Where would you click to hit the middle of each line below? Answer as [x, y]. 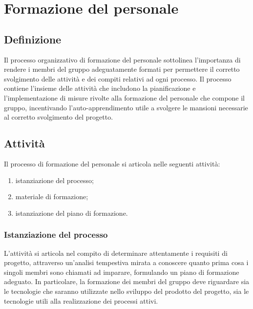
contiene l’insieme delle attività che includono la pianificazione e [100, 88]
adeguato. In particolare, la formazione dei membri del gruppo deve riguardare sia [127, 281]
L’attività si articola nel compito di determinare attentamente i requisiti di [116, 253]
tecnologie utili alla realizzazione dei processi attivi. [81, 300]
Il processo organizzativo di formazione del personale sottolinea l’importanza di [122, 59]
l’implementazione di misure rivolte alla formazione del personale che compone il [125, 97]
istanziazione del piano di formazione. [72, 213]
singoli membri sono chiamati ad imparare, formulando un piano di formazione [122, 272]
